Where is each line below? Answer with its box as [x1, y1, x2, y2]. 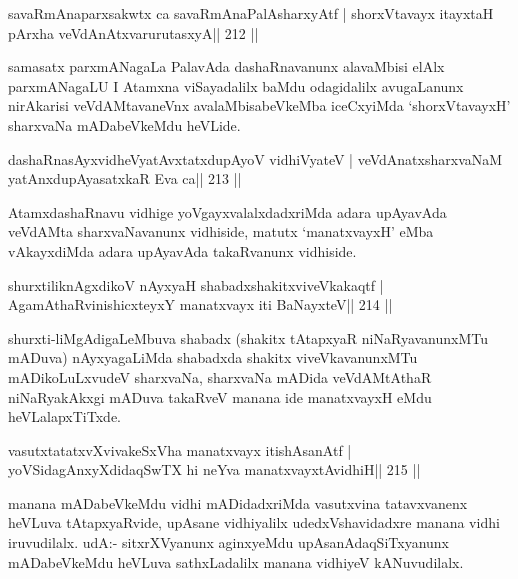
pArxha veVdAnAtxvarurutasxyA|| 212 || [8, 22, 259, 43]
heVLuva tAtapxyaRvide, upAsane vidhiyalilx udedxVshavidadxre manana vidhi [8, 512, 500, 533]
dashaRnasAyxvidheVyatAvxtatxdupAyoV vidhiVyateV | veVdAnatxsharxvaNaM [8, 148, 503, 169]
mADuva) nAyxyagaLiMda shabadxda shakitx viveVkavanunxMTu [8, 347, 418, 368]
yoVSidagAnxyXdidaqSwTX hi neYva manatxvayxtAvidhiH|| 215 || [8, 459, 421, 480]
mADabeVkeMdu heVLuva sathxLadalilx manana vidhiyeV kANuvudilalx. [8, 551, 464, 572]
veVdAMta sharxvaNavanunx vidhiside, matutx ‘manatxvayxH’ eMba [8, 221, 434, 242]
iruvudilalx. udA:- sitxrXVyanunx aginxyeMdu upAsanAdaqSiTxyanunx [8, 532, 449, 553]
